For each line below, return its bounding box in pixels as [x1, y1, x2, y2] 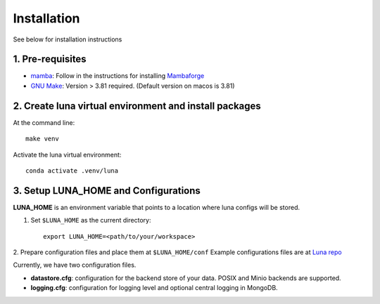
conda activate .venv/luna [25, 166, 119, 175]
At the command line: [13, 118, 75, 126]
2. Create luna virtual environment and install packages [13, 100, 262, 112]
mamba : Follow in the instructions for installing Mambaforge [30, 72, 205, 80]
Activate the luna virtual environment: [13, 150, 122, 159]
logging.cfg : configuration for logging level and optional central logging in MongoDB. [30, 284, 278, 292]
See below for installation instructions [13, 35, 122, 44]
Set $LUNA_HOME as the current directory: [30, 216, 151, 225]
